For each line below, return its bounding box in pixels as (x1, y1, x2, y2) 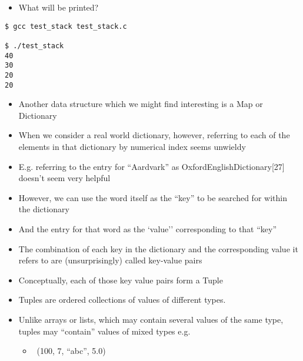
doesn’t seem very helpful (18, 172, 111, 184)
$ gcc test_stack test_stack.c (5, 22, 127, 31)
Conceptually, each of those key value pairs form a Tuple (18, 273, 223, 286)
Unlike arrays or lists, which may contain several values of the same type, (18, 313, 284, 325)
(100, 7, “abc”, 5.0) (36, 345, 106, 357)
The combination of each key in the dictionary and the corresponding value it (18, 242, 298, 255)
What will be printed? (18, 1, 99, 13)
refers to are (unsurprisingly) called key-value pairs (18, 254, 202, 266)
